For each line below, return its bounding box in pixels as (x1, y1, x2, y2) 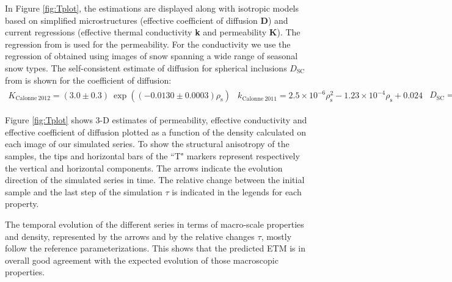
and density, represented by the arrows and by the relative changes (5, 230, 255, 242)
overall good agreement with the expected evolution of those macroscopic (5, 253, 279, 266)
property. (5, 197, 39, 210)
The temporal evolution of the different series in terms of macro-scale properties (5, 217, 304, 230)
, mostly (261, 230, 292, 242)
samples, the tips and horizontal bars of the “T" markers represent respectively (5, 150, 300, 162)
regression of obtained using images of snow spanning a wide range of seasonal (5, 49, 298, 62)
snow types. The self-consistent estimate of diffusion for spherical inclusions (5, 61, 287, 74)
